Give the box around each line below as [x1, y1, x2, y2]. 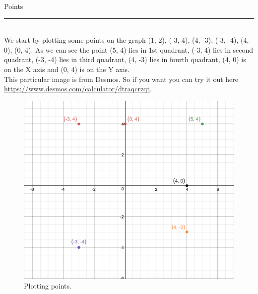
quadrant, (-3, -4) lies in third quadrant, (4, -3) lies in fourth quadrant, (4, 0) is [4, 54, 246, 65]
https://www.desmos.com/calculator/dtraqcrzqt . [4, 83, 152, 94]
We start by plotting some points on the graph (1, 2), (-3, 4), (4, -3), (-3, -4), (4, [4, 35, 249, 45]
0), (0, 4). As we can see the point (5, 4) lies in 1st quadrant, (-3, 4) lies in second [4, 44, 254, 55]
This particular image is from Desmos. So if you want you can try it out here [4, 73, 239, 84]
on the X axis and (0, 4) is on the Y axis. [4, 64, 129, 74]
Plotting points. [24, 281, 71, 291]
